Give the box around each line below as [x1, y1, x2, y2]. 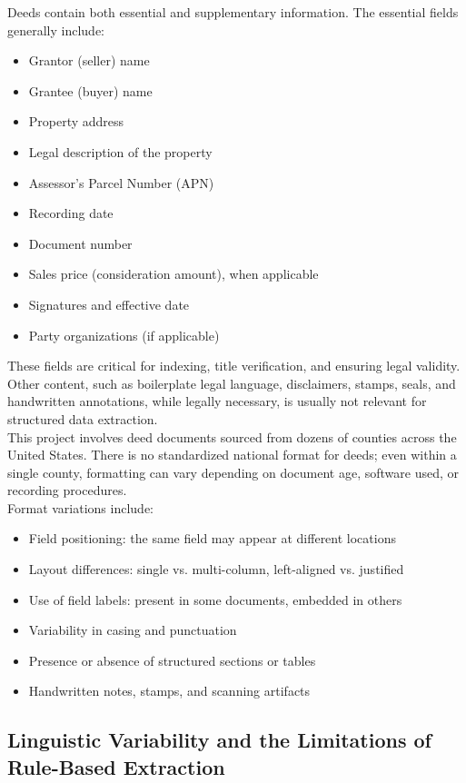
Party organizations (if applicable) [28, 325, 220, 344]
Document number [28, 233, 133, 253]
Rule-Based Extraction [7, 752, 225, 780]
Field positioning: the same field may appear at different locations [28, 529, 396, 548]
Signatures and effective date [28, 294, 190, 313]
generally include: [7, 20, 105, 39]
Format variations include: [7, 498, 154, 517]
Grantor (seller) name [28, 51, 150, 70]
